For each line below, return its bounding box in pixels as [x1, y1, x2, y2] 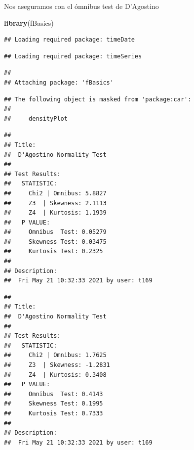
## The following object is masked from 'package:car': [4, 95, 192, 103]
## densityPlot [4, 115, 68, 122]
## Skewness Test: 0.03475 [4, 238, 107, 245]
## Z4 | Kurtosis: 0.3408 [4, 371, 107, 378]
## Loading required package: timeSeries [4, 52, 142, 60]
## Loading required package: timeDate [4, 36, 135, 44]
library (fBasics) [4, 17, 54, 28]
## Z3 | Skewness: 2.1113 [4, 199, 107, 207]
